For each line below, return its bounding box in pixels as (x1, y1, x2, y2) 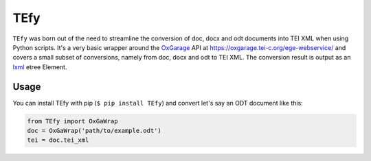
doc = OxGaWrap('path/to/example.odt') (27, 127, 161, 134)
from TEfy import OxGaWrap (27, 117, 118, 125)
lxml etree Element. (12, 62, 67, 71)
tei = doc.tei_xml (27, 136, 89, 144)
